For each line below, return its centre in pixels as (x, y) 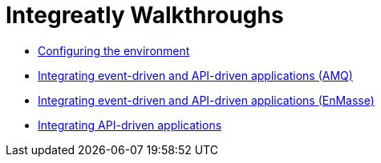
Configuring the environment (114, 50)
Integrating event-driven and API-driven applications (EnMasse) (206, 100)
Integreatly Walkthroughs (145, 15)
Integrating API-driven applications (130, 125)
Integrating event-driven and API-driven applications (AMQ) (195, 75)
